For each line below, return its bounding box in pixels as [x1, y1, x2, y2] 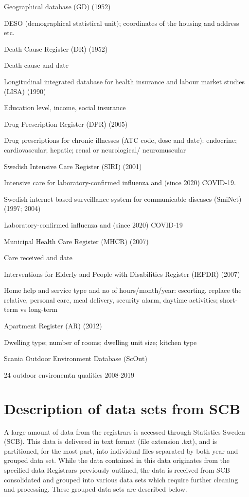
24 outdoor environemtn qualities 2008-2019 [4, 369, 135, 380]
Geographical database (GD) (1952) [4, 1, 111, 11]
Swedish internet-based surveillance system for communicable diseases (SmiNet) [4, 193, 242, 204]
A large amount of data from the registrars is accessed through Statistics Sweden [4, 426, 245, 437]
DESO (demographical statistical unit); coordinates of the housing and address [4, 18, 239, 28]
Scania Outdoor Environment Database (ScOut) [4, 353, 147, 363]
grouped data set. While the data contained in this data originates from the [4, 455, 230, 465]
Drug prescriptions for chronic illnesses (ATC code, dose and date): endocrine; [4, 135, 237, 145]
